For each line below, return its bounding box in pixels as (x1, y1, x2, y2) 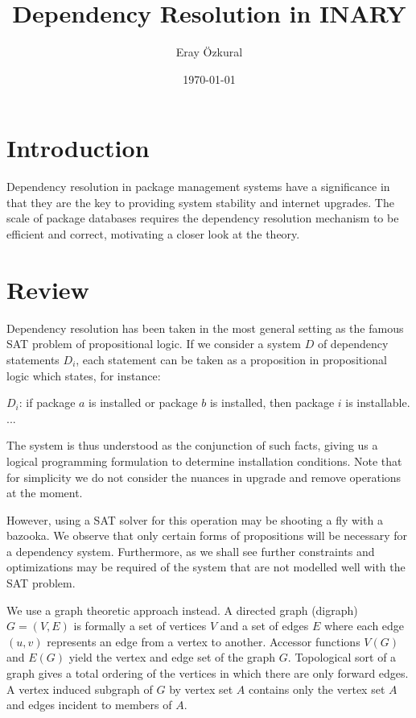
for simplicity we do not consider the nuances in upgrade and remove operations (6, 468, 402, 485)
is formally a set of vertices (73, 617, 207, 634)
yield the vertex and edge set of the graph (68, 649, 276, 666)
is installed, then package (209, 394, 335, 411)
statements (6, 351, 60, 367)
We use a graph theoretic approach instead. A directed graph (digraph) (6, 601, 358, 618)
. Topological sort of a (287, 649, 397, 666)
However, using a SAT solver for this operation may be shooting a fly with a (6, 511, 383, 528)
